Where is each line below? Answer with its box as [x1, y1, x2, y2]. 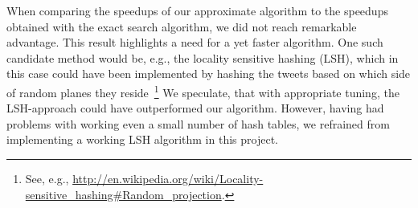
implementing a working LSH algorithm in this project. [6, 131, 278, 148]
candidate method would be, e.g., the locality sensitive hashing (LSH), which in [6, 49, 399, 66]
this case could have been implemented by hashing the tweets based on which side [6, 65, 411, 82]
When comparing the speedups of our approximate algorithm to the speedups [6, 2, 388, 18]
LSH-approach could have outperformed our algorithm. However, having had [6, 100, 384, 116]
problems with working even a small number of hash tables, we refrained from [6, 115, 390, 132]
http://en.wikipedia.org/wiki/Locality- [72, 170, 264, 186]
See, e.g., [25, 170, 69, 186]
